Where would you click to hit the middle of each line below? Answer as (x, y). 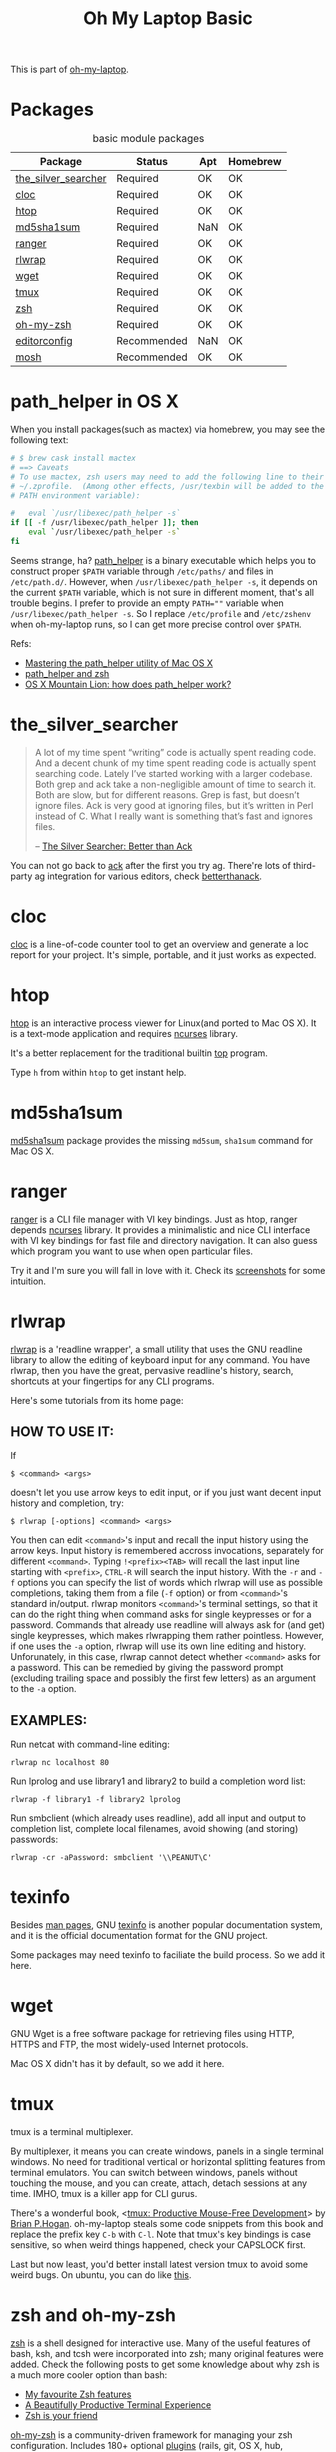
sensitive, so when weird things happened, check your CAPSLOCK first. (158, 2245)
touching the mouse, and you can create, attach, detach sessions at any (159, 2183)
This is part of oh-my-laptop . (70, 69)
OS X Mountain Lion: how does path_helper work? (128, 684)
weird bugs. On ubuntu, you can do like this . (101, 2275)
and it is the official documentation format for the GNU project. (139, 1936)
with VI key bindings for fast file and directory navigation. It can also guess (164, 1240)
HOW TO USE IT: (62, 1431)
